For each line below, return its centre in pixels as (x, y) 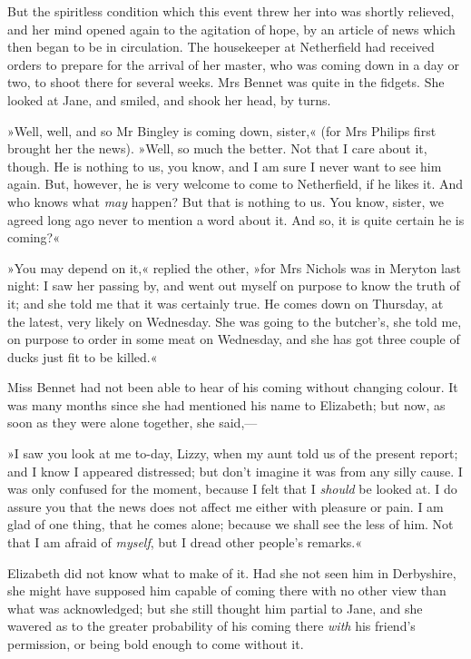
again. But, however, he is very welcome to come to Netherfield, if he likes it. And (235, 184)
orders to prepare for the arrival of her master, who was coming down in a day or (233, 64)
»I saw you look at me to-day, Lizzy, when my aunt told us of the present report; (233, 453)
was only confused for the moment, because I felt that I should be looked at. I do (232, 489)
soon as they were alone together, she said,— (132, 423)
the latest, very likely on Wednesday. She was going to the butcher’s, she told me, (235, 321)
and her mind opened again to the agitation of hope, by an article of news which (231, 29)
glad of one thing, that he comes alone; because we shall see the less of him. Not (231, 524)
